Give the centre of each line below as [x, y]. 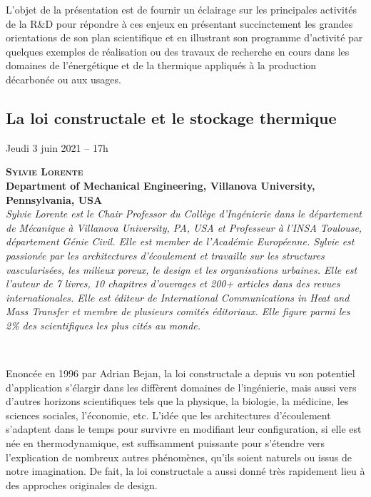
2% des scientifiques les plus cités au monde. [103, 325]
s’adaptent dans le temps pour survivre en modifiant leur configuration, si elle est [184, 429]
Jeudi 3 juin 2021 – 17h [57, 147]
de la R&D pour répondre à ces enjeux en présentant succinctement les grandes [179, 23]
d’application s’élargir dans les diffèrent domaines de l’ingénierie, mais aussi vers [181, 387]
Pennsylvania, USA [54, 199]
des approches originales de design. [82, 485]
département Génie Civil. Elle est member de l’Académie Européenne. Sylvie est [180, 241]
